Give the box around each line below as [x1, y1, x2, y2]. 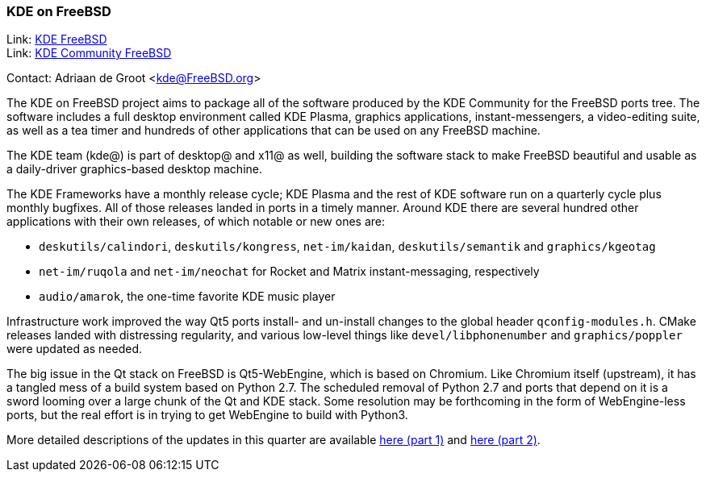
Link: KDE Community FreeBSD [6, 46, 172, 60]
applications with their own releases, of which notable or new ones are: [6, 214, 385, 229]
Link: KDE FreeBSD [6, 32, 107, 47]
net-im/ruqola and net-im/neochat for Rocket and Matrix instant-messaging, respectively [39, 264, 540, 279]
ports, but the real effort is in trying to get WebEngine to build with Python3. [6, 408, 408, 422]
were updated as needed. [6, 342, 143, 356]
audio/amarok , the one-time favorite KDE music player [39, 289, 336, 304]
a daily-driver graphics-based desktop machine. [6, 162, 263, 177]
